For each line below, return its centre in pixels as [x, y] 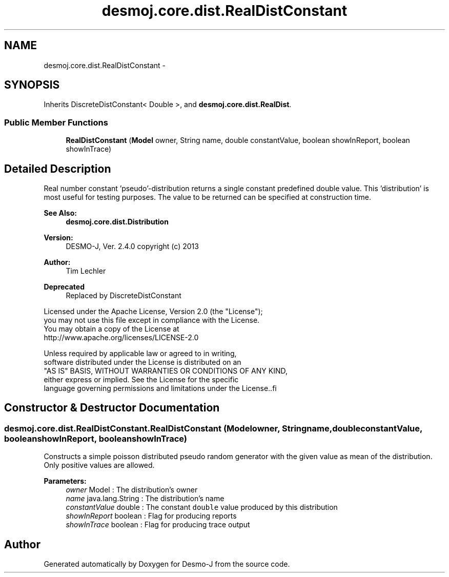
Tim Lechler [86, 271]
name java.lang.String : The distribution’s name [145, 499]
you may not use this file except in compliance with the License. [152, 320]
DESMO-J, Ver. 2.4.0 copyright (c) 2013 [132, 246]
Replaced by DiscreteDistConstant [124, 296]
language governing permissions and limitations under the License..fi [160, 388]
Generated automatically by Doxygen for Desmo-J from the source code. [167, 564]
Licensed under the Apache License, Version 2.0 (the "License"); [153, 312]
